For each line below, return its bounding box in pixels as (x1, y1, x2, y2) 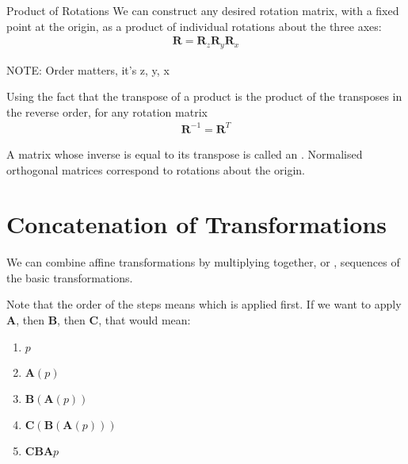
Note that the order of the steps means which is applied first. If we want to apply (6, 296, 402, 313)
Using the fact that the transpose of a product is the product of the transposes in (6, 88, 402, 105)
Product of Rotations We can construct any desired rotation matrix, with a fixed (6, 2, 399, 18)
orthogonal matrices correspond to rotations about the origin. (6, 161, 305, 178)
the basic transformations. (6, 269, 133, 286)
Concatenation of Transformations (6, 208, 387, 240)
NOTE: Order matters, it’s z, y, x (6, 61, 170, 78)
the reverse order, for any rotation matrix (6, 103, 208, 120)
